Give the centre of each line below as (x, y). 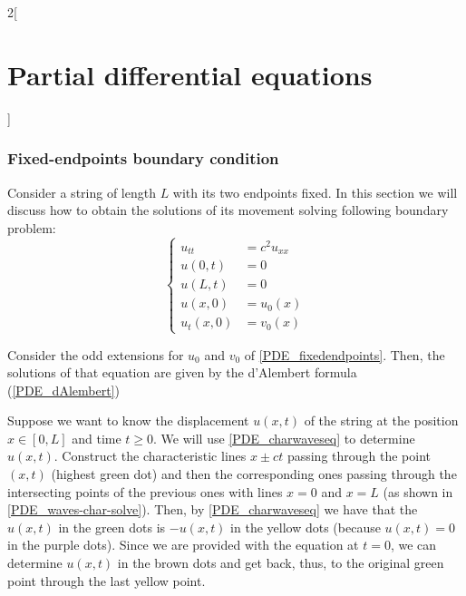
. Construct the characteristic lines (150, 456)
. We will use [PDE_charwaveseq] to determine (284, 438)
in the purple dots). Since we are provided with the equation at (183, 545)
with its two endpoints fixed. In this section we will (315, 192)
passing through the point (359, 456)
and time (97, 438)
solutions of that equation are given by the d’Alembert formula (182, 372)
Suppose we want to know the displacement (128, 420)
